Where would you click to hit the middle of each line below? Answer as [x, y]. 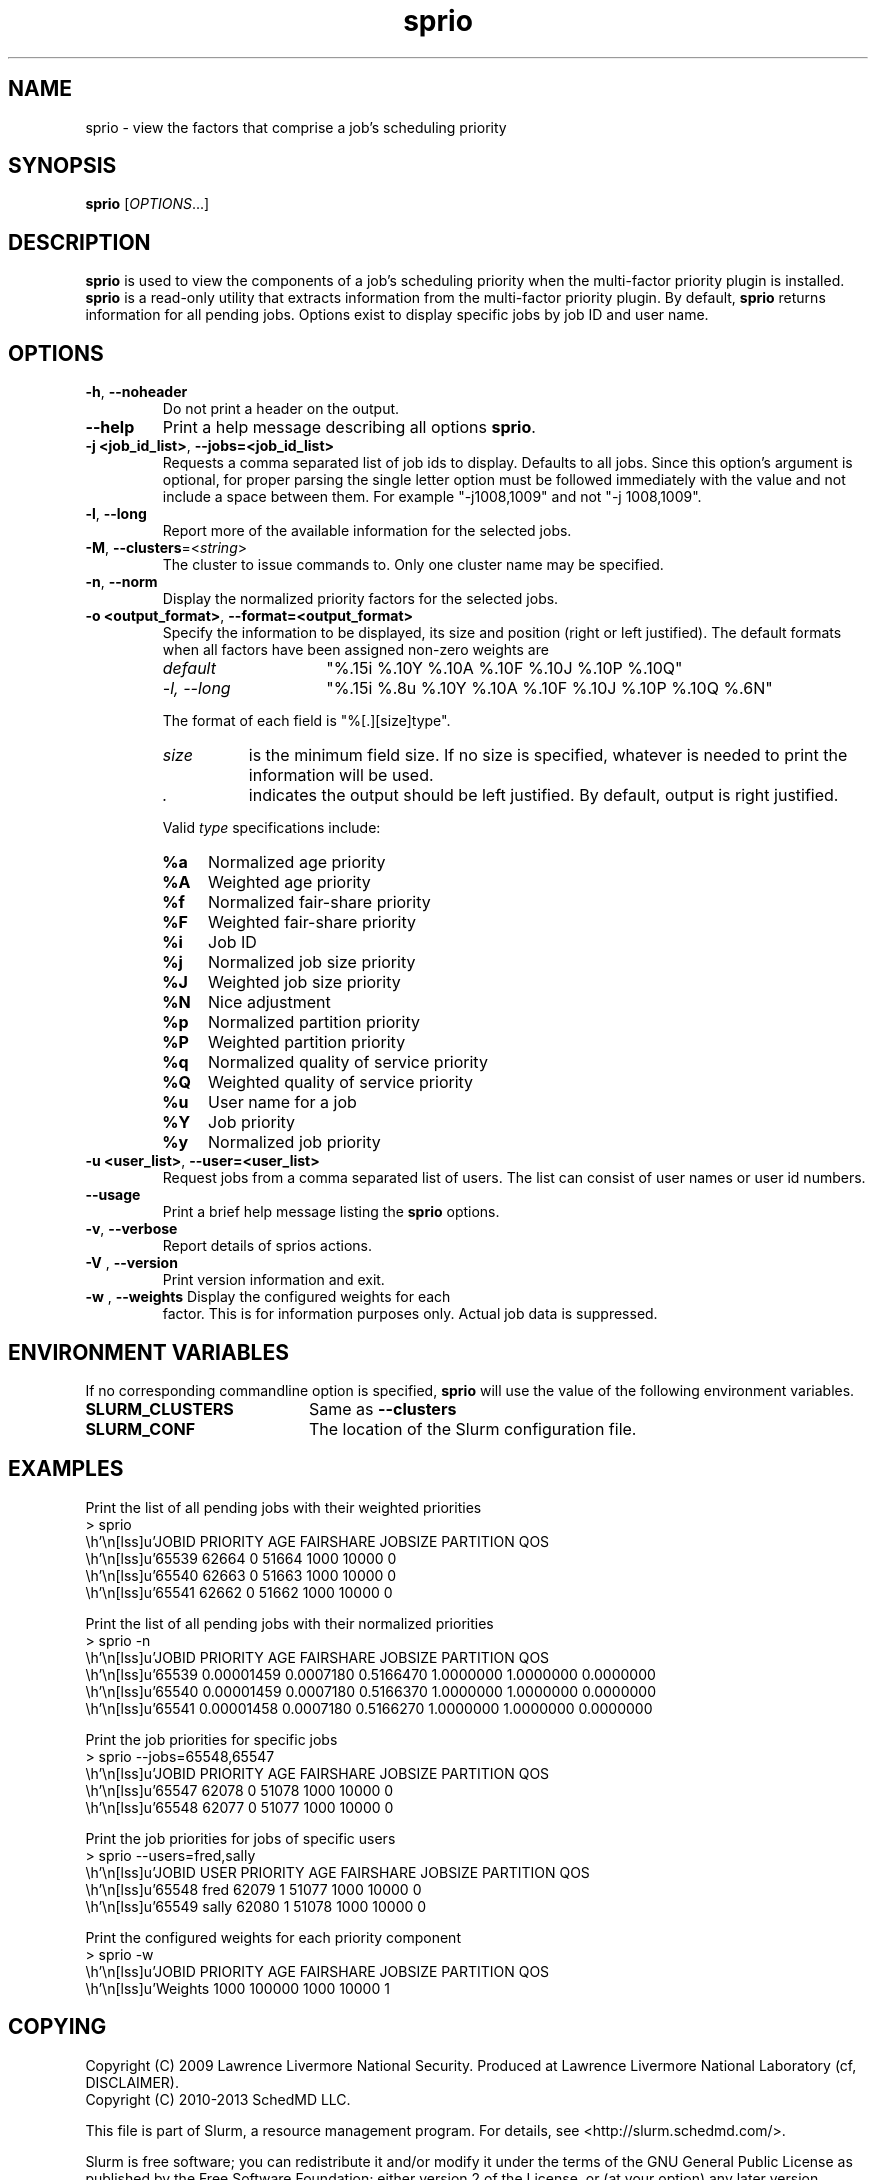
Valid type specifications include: [271, 828]
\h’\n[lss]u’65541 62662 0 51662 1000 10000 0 [239, 1592]
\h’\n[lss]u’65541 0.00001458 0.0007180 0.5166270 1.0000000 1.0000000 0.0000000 [369, 1708]
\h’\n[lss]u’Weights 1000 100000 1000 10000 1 [237, 1988]
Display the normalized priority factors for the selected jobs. [360, 599]
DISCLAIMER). [132, 2082]
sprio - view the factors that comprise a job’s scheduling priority [296, 127]
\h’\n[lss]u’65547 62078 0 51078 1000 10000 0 [239, 1790]
